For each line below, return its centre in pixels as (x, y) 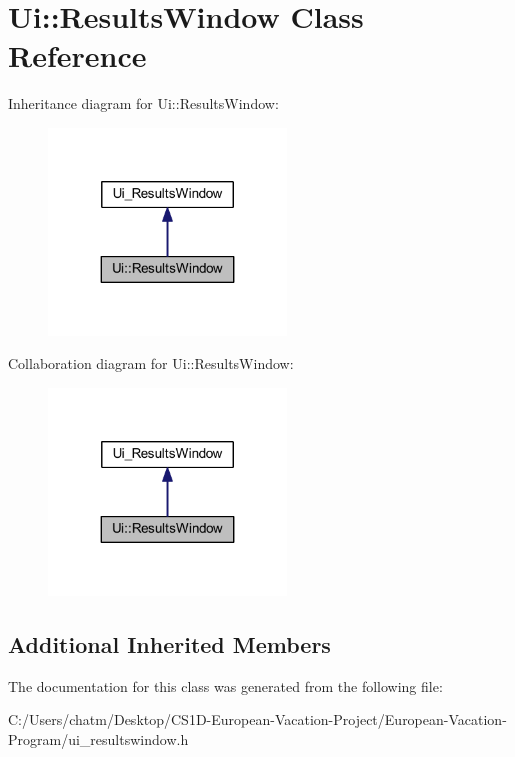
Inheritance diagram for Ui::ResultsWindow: (143, 103)
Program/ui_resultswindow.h (98, 738)
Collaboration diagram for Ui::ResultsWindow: (151, 363)
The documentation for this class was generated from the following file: (225, 685)
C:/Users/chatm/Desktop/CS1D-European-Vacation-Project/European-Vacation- (257, 719)
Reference (77, 55)
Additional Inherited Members (169, 643)
